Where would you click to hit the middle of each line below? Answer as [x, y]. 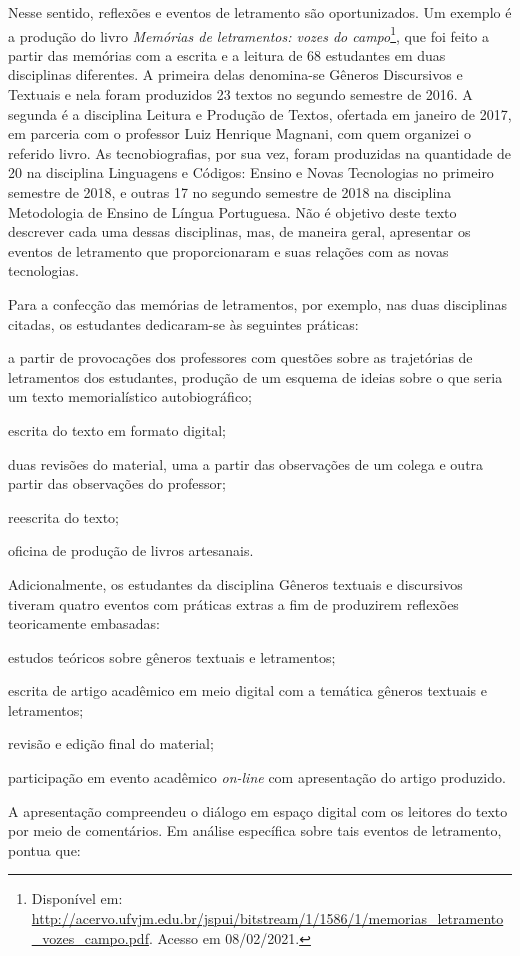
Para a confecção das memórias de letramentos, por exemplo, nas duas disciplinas [258, 303]
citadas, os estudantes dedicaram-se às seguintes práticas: [183, 323]
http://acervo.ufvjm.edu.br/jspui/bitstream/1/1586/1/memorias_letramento [267, 918]
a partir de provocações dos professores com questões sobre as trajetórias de [240, 357]
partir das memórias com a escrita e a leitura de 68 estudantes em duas [227, 54]
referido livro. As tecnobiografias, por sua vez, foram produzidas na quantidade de [260, 152]
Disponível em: [77, 898]
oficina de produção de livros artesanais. [131, 550]
